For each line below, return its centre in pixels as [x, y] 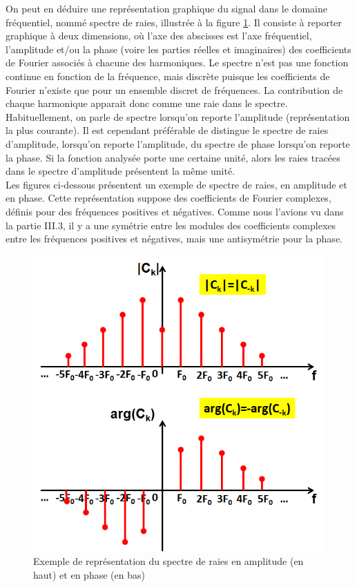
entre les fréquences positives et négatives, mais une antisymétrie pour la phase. [174, 239]
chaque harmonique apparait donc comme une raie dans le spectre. [147, 103]
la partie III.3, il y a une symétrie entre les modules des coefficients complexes [171, 225]
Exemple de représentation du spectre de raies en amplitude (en [168, 561]
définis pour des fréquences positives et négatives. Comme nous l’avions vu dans [175, 211]
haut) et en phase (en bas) [89, 574]
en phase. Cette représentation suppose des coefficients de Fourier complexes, [168, 198]
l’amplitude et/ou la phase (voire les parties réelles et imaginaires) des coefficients [178, 49]
